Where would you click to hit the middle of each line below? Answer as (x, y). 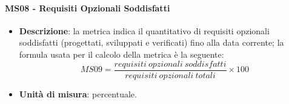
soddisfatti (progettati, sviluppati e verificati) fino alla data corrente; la (151, 42)
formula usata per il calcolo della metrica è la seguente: (121, 54)
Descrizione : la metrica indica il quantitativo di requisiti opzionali (144, 30)
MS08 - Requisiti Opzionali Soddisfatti (88, 8)
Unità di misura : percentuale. (78, 93)
